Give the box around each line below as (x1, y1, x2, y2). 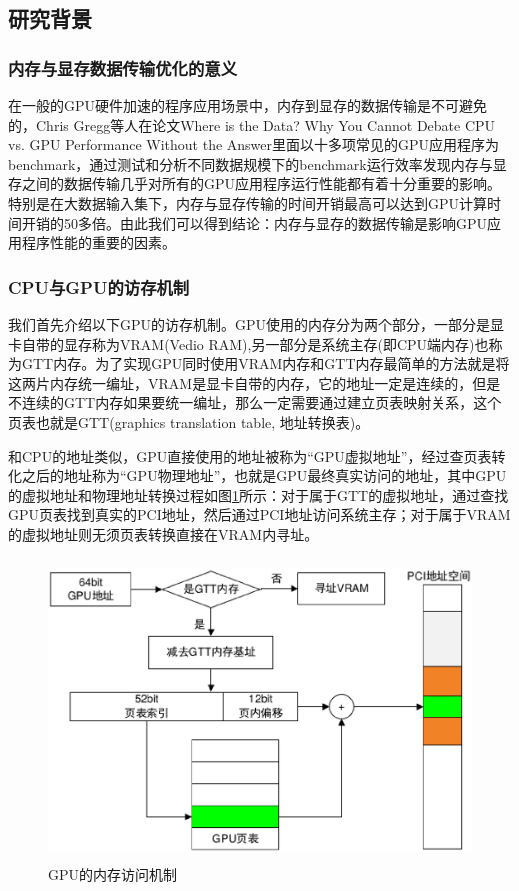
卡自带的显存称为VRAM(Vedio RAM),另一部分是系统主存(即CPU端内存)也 (8, 333, 489, 354)
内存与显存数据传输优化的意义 (8, 55, 238, 80)
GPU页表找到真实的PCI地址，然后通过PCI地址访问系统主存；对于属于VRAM (8, 504, 511, 525)
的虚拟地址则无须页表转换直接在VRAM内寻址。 (8, 523, 319, 544)
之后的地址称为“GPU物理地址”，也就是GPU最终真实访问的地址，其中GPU (21, 465, 507, 486)
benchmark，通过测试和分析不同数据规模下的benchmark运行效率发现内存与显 (8, 153, 507, 174)
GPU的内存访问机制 (48, 864, 178, 885)
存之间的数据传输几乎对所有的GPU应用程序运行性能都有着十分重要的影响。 (8, 173, 502, 194)
